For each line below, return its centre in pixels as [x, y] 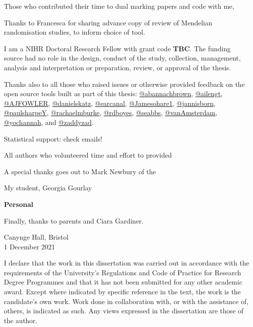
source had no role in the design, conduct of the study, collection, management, [122, 58]
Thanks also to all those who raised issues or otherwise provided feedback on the [124, 84]
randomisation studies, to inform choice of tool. [75, 32]
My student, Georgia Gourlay [48, 188]
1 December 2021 [29, 246]
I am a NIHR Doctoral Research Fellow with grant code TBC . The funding [117, 48]
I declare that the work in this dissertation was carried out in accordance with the [126, 263]
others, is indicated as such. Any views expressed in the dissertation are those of [124, 311]
